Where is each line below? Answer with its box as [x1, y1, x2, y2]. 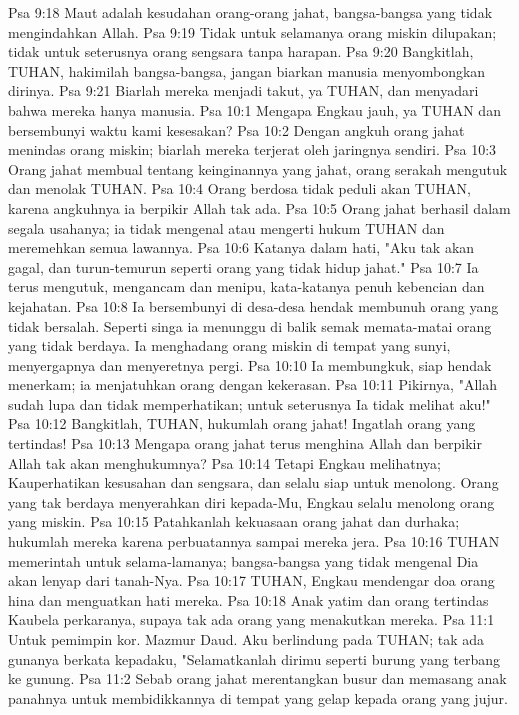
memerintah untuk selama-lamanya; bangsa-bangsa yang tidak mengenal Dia [8, 550, 479, 571]
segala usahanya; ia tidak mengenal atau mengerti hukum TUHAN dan [8, 217, 445, 238]
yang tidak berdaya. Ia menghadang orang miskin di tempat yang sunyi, [8, 335, 451, 356]
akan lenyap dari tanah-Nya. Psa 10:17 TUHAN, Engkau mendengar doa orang [8, 570, 495, 591]
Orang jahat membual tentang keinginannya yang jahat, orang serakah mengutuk [8, 158, 508, 179]
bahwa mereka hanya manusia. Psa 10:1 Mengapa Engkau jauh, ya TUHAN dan [8, 99, 501, 120]
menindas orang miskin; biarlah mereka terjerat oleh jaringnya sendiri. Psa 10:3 [8, 139, 497, 160]
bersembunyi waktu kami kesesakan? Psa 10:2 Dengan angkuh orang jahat [8, 119, 465, 140]
